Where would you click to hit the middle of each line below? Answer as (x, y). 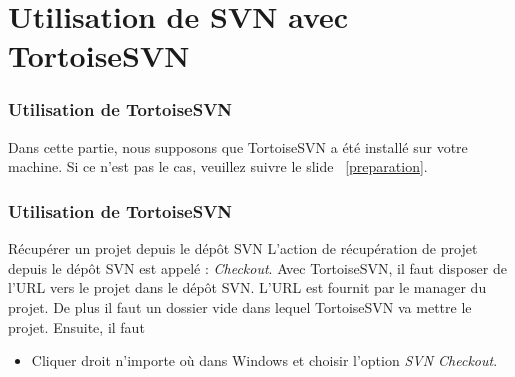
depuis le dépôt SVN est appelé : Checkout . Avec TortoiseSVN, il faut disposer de (257, 267)
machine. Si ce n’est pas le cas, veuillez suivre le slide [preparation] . (218, 166)
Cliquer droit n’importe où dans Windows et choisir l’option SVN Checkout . (264, 360)
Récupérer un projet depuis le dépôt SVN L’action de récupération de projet (243, 248)
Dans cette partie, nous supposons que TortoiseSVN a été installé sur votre (238, 146)
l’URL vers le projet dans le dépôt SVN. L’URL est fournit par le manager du (247, 287)
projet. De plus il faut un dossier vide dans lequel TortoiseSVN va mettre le (240, 306)
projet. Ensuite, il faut (76, 326)
